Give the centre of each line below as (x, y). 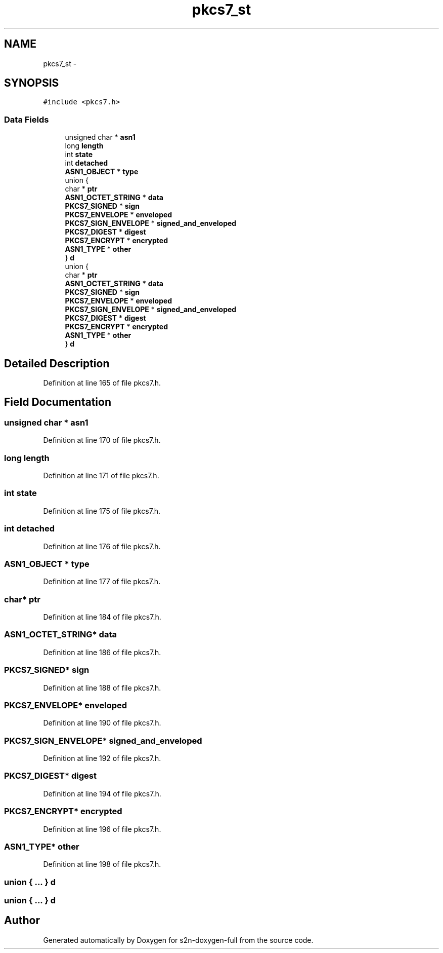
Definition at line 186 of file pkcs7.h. (102, 652)
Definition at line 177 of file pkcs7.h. (102, 582)
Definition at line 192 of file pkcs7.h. (102, 758)
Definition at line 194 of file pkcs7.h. (102, 793)
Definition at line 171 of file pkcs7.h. (101, 475)
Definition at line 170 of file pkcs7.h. (102, 440)
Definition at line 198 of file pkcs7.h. (102, 864)
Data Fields (27, 119)
